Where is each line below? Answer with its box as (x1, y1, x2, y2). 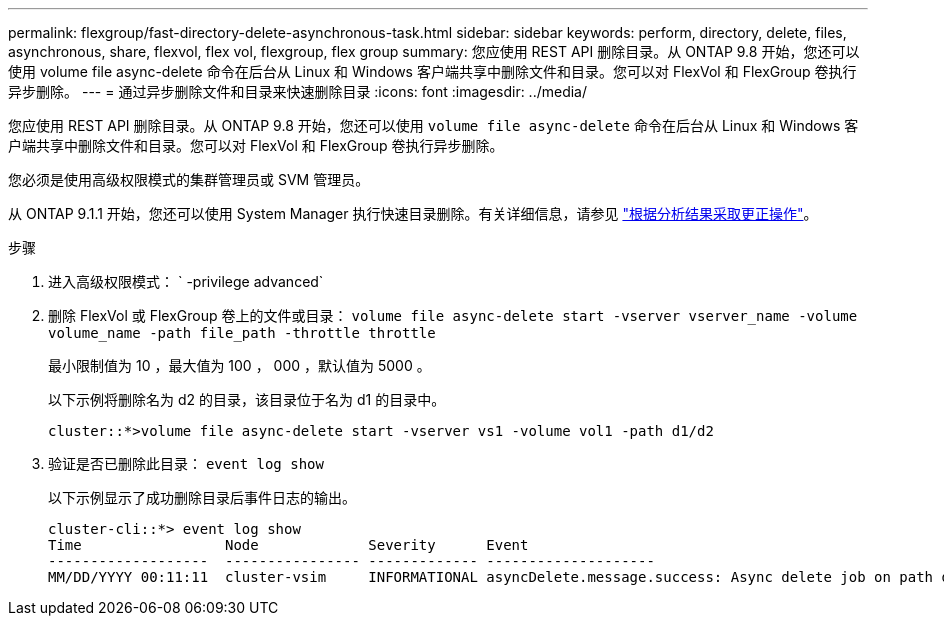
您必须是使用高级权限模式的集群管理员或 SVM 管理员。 (8, 171, 370, 188)
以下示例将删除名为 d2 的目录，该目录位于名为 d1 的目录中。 (48, 391, 446, 408)
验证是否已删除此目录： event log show (48, 455, 324, 472)
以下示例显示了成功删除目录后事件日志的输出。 (48, 489, 356, 506)
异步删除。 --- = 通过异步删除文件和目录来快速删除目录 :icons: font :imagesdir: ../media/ (8, 83, 588, 100)
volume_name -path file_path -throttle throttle (48, 325, 436, 341)
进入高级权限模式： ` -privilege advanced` (48, 273, 324, 290)
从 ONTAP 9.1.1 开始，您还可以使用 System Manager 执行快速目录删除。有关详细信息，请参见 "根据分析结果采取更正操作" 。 (8, 205, 818, 222)
